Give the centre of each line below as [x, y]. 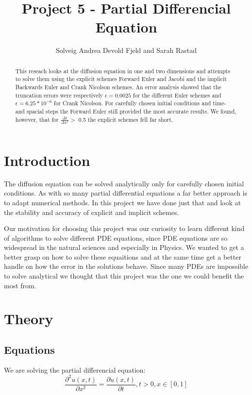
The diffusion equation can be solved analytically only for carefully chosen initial [124, 183]
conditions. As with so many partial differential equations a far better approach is [126, 193]
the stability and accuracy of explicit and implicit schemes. [92, 212]
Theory [29, 319]
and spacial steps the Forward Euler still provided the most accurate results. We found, [126, 111]
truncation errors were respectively [59, 95]
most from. [20, 285]
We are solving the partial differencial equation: [75, 370]
